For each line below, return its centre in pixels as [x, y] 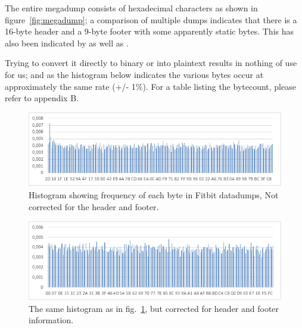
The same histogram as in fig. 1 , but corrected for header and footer [154, 308]
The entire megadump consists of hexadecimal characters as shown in [131, 8]
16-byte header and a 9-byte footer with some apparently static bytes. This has [150, 31]
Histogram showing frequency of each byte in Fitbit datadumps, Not [154, 195]
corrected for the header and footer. [94, 206]
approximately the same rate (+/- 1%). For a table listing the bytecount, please [150, 86]
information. [51, 320]
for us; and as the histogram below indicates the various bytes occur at [134, 74]
